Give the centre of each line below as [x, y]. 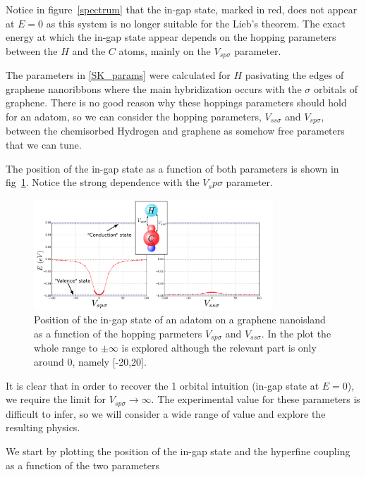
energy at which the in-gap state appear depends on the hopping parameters [171, 37]
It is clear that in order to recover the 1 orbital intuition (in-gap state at [163, 385]
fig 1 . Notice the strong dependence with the [103, 182]
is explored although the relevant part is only [219, 348]
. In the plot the [296, 334]
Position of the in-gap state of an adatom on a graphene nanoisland [180, 320]
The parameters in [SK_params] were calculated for [118, 75]
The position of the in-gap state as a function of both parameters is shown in [172, 168]
